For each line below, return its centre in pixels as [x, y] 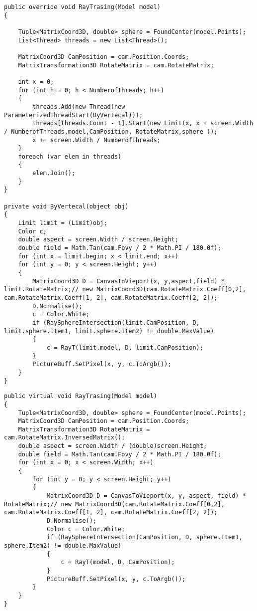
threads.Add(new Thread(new [79, 106]
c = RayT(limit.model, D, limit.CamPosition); [125, 347]
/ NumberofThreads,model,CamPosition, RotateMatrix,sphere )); [111, 131]
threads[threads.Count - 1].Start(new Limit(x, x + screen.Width [143, 123]
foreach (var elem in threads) [70, 156]
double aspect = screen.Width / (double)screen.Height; [113, 446]
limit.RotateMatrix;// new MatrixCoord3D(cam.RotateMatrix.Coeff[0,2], [125, 290]
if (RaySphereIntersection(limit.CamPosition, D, [116, 322]
